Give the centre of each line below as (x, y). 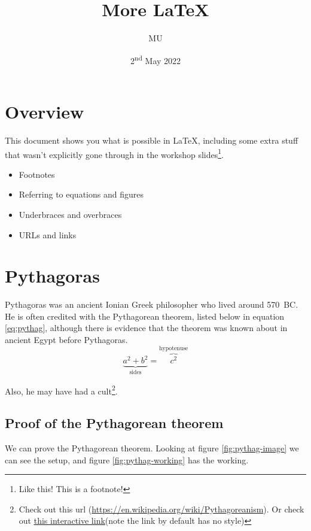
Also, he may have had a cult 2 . (61, 390)
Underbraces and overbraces (70, 214)
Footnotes (37, 174)
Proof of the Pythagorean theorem (114, 423)
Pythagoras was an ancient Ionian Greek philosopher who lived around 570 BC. (152, 304)
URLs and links (48, 234)
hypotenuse (174, 349)
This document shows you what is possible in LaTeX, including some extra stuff (152, 140)
